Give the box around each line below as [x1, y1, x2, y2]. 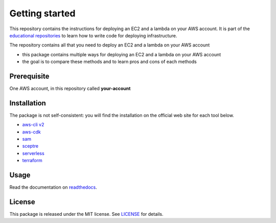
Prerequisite [9, 72, 50, 80]
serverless [22, 150, 44, 156]
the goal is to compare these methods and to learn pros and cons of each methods [22, 59, 197, 65]
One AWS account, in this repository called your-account [9, 85, 131, 92]
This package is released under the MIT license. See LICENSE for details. [9, 211, 164, 217]
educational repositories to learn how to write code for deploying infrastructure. [9, 32, 177, 38]
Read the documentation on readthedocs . [9, 184, 97, 190]
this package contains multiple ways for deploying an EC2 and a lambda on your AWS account [22, 51, 221, 57]
